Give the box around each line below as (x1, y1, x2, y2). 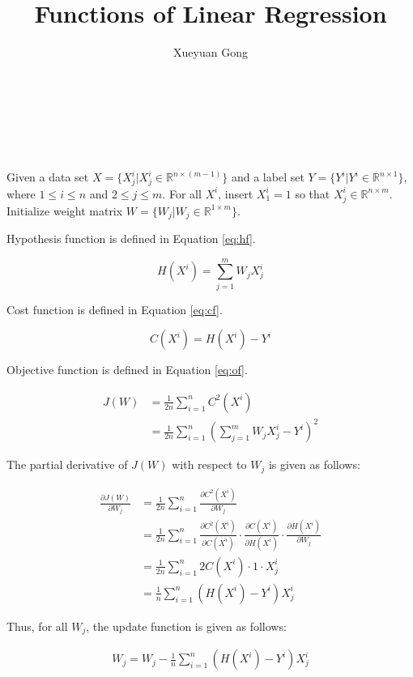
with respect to (172, 456, 247, 473)
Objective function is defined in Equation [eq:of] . (6, 361, 248, 378)
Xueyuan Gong (173, 44, 248, 61)
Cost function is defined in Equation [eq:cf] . (6, 300, 223, 317)
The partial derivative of (6, 456, 128, 473)
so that (295, 185, 330, 202)
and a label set (231, 168, 304, 185)
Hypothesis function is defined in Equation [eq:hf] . (6, 230, 256, 247)
